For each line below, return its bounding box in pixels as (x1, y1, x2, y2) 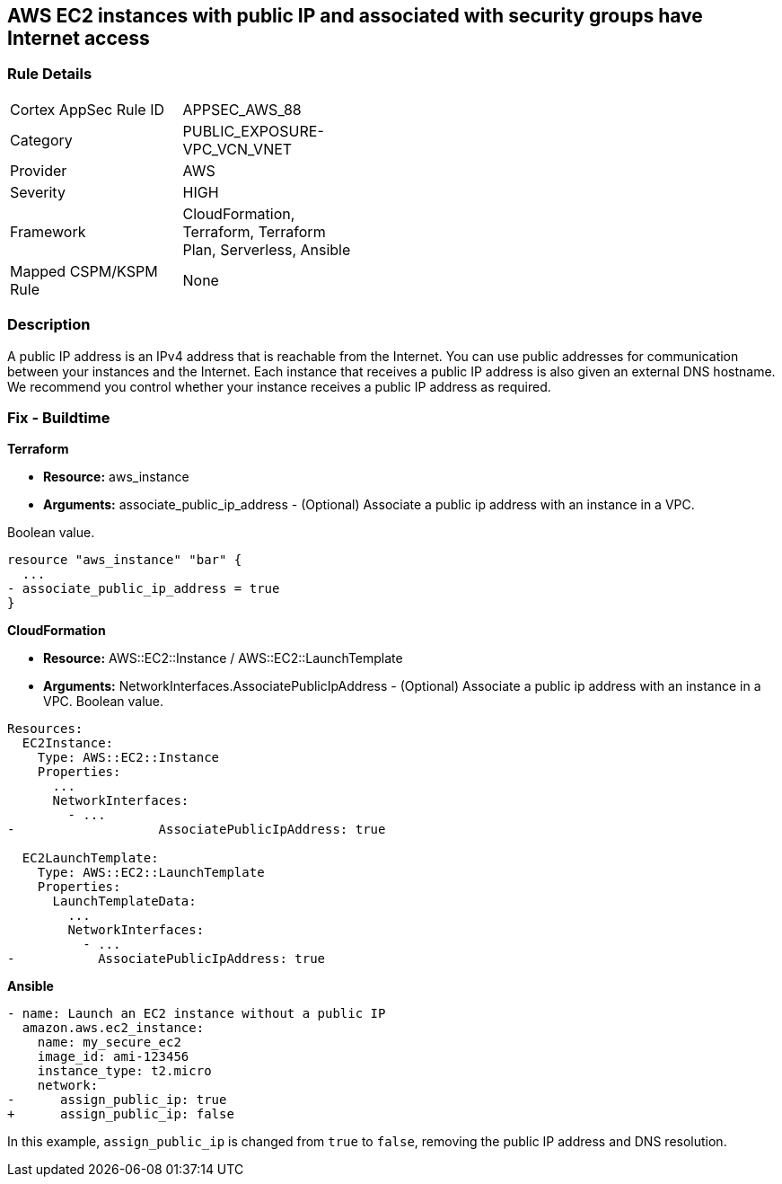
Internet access (7, 27, 150, 49)
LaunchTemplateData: (52, 894, 197, 909)
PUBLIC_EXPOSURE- (182, 121, 324, 140)
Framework (10, 222, 86, 241)
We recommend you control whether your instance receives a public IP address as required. (7, 378, 551, 394)
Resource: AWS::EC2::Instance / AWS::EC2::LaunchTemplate (43, 650, 403, 667)
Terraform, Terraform (182, 222, 326, 241)
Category (10, 130, 73, 149)
